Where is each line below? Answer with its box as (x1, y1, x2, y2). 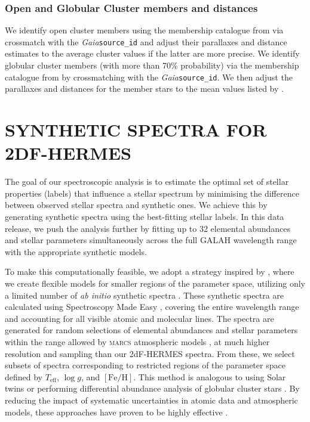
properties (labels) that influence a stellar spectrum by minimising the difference (5, 187, 299, 199)
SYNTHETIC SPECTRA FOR (5, 117, 267, 142)
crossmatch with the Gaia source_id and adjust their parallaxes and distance (5, 35, 287, 48)
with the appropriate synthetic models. (5, 245, 147, 257)
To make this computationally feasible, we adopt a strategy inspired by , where (5, 265, 294, 278)
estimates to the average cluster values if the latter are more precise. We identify (5, 47, 300, 60)
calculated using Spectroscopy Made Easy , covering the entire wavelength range (5, 300, 299, 313)
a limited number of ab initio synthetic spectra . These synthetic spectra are (5, 288, 284, 301)
